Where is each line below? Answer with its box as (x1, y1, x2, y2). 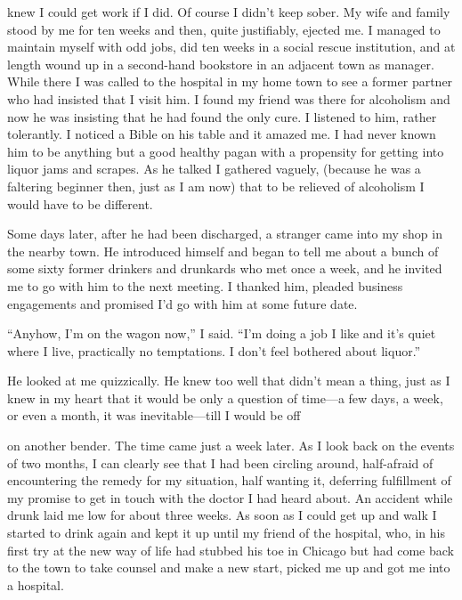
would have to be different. (7, 194, 153, 213)
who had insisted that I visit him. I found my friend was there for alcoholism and (7, 89, 450, 108)
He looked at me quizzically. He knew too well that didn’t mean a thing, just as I (7, 371, 450, 390)
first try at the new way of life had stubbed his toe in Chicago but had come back (7, 540, 454, 559)
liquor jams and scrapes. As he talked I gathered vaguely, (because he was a (7, 159, 421, 178)
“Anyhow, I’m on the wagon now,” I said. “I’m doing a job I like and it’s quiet (7, 324, 436, 343)
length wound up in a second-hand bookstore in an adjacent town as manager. (7, 54, 434, 73)
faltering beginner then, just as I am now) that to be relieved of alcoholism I (7, 176, 425, 195)
